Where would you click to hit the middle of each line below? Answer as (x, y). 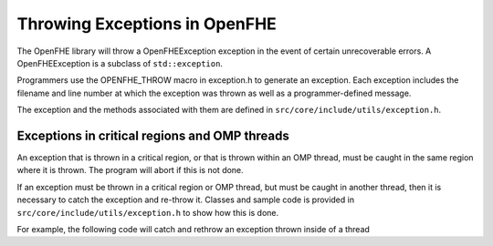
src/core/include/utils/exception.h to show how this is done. (148, 212)
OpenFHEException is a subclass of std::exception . (120, 63)
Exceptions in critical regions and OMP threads (153, 135)
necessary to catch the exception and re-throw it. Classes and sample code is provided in (186, 200)
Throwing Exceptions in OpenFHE (147, 24)
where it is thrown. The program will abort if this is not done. (130, 170)
